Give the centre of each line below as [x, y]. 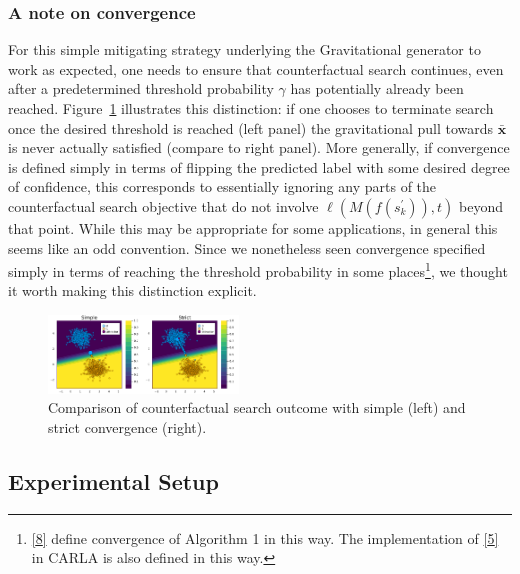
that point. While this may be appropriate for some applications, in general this [253, 227]
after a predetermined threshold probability [141, 88]
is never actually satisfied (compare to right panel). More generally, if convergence [259, 147]
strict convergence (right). [127, 426]
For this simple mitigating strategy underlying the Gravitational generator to [244, 49]
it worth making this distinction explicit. [132, 290]
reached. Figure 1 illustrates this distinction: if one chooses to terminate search [251, 108]
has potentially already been [377, 88]
